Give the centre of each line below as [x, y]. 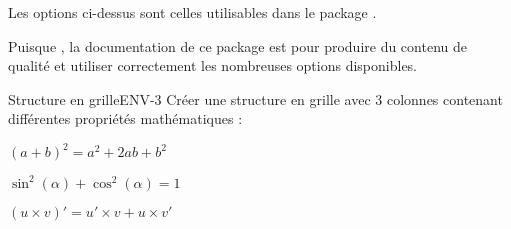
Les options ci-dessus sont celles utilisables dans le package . [192, 12]
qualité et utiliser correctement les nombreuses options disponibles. [213, 65]
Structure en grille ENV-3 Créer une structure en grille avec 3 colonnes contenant [255, 98]
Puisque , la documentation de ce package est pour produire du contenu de [237, 45]
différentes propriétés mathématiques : [125, 118]
